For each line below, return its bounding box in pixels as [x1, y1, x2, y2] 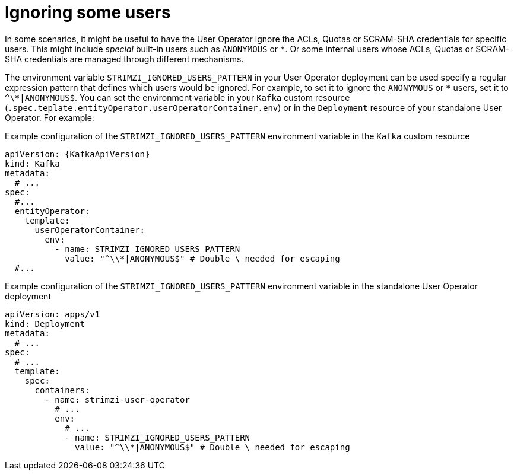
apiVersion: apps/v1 [5, 309, 100, 319]
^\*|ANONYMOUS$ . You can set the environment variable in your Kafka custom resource [5, 92, 350, 103]
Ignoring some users [5, 2, 171, 23]
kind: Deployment [5, 318, 85, 329]
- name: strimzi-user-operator [45, 394, 190, 404]
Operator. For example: [5, 112, 94, 123]
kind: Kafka [5, 158, 60, 168]
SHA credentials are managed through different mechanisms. [5, 53, 244, 64]
